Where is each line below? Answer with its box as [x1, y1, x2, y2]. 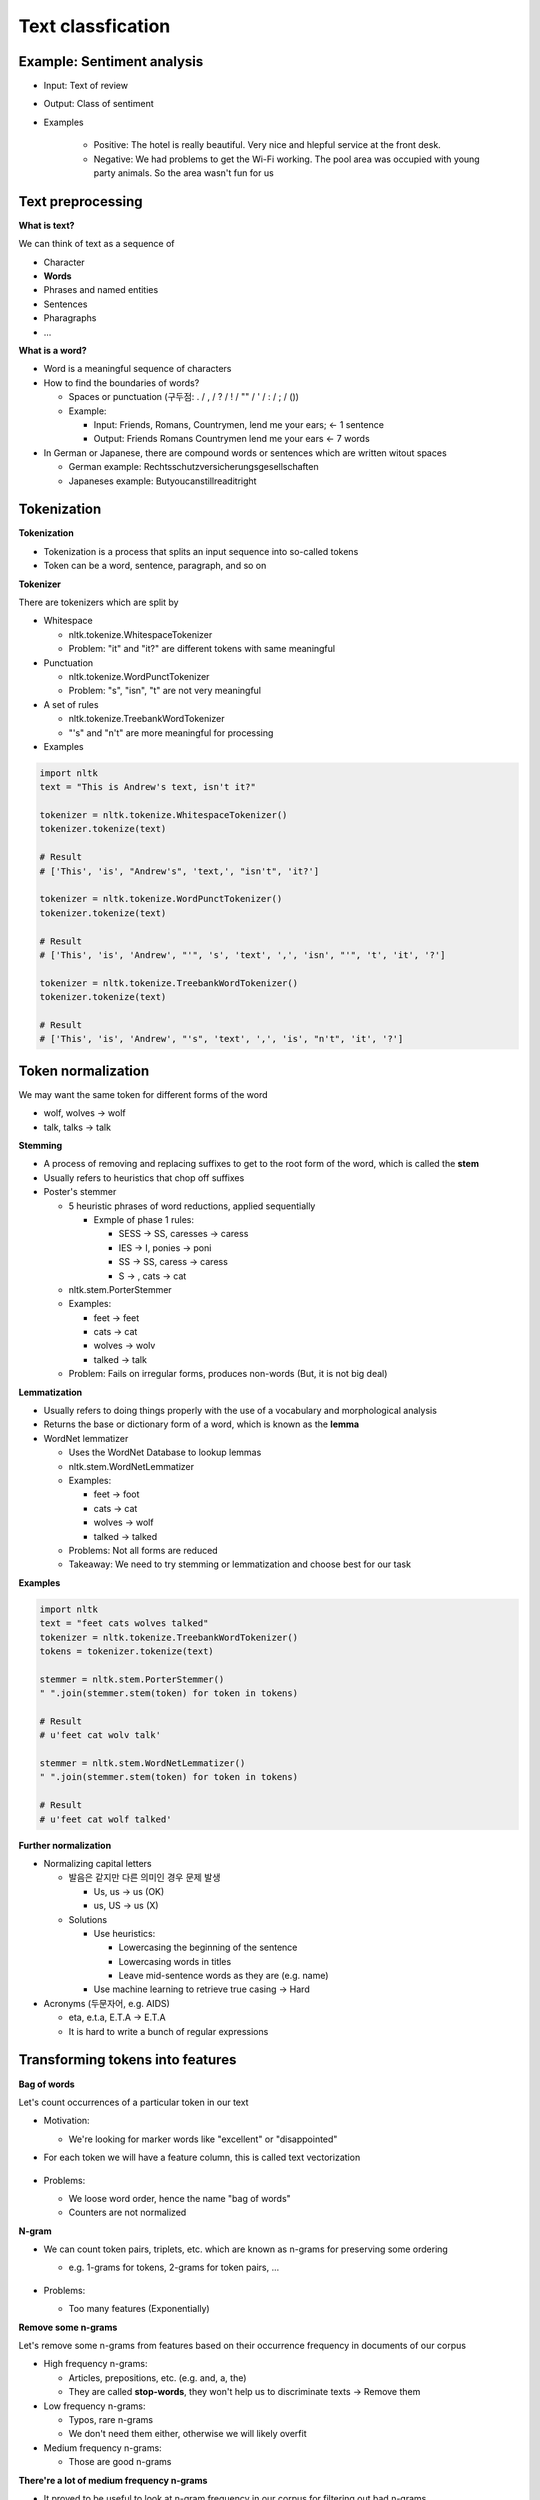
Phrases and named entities [43, 284, 159, 296]
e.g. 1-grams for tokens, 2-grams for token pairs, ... [68, 2261, 280, 2274]
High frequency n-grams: [43, 2358, 148, 2370]
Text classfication [18, 15, 171, 37]
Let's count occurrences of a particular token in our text [18, 2096, 249, 2108]
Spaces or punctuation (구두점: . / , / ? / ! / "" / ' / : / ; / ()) [68, 391, 300, 403]
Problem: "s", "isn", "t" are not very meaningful [68, 685, 262, 697]
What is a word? [18, 345, 87, 357]
